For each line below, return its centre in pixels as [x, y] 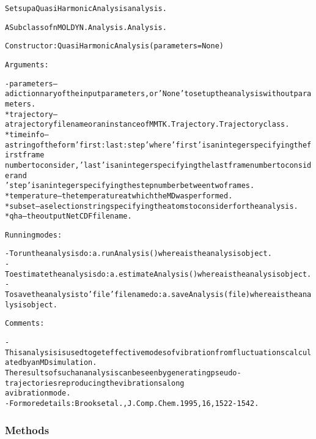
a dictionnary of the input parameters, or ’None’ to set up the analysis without [149, 94]
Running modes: [34, 235]
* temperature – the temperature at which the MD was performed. [119, 196]
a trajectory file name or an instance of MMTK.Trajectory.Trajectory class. [147, 125]
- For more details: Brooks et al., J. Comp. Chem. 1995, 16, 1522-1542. [132, 403]
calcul [298, 352]
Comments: [25, 324]
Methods [27, 430]
